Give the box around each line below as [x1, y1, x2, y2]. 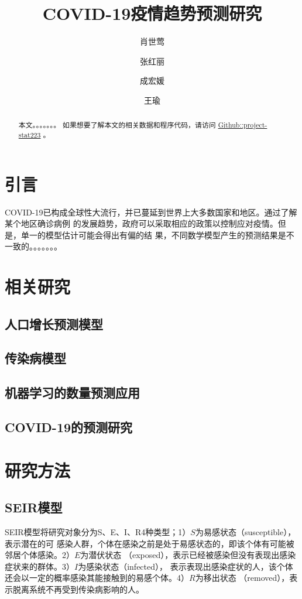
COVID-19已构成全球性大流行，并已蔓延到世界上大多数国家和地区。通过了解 [5, 206, 297, 218]
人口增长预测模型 [5, 314, 103, 333]
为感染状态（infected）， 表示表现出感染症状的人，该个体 [78, 560, 293, 572]
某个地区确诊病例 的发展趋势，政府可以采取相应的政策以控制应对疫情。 [5, 217, 278, 230]
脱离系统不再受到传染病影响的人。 [12, 583, 144, 595]
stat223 [18, 129, 41, 139]
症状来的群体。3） [5, 560, 74, 572]
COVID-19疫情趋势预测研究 [42, 1, 262, 25]
